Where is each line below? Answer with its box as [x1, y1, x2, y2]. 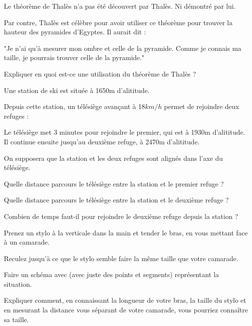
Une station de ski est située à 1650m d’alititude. [4, 85, 150, 95]
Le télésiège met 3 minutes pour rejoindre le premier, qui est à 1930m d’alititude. [4, 127, 245, 137]
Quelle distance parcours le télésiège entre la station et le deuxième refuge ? [4, 195, 229, 205]
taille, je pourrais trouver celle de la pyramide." [4, 52, 144, 62]
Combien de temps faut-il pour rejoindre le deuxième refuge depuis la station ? [4, 211, 238, 221]
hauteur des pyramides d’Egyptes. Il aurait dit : [4, 27, 146, 37]
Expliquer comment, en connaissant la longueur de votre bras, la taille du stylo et [4, 295, 246, 305]
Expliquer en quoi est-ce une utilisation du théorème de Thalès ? [4, 68, 196, 78]
